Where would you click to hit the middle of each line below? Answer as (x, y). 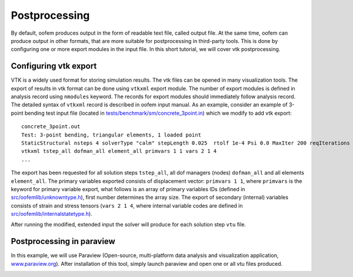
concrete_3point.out (51, 127)
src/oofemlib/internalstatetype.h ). (51, 214)
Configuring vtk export (54, 66)
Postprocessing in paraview (63, 241)
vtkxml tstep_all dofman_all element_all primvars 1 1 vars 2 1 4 (119, 151)
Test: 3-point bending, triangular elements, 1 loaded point (111, 135)
